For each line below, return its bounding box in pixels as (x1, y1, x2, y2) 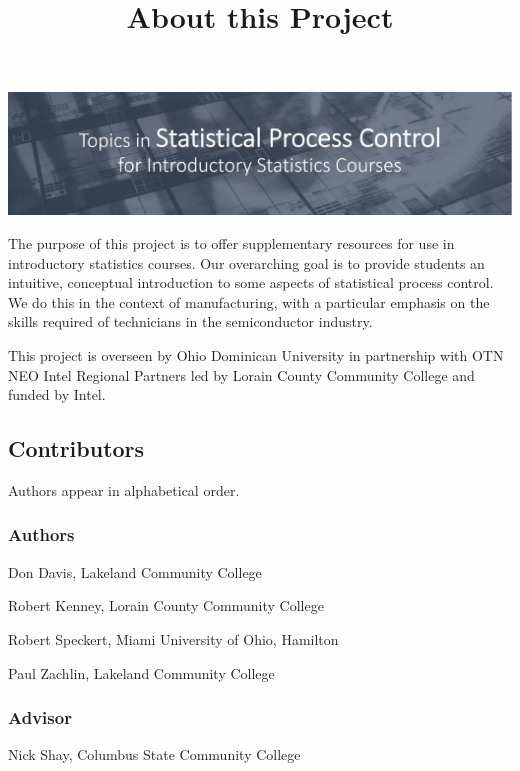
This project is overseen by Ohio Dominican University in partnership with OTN (8, 344, 504, 365)
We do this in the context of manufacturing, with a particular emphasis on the (8, 291, 490, 312)
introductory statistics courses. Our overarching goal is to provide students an (8, 252, 485, 273)
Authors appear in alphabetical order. (8, 479, 240, 500)
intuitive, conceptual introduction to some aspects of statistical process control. (8, 272, 494, 293)
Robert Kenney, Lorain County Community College (8, 595, 324, 616)
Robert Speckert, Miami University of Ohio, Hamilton (8, 628, 339, 649)
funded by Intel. (8, 384, 106, 405)
